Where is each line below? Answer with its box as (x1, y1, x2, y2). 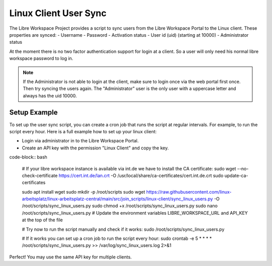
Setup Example (9, 108, 58, 117)
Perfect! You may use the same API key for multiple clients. (9, 254, 132, 260)
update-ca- (224, 172, 249, 179)
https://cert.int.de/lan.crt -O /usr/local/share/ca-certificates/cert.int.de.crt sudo (58, 172, 224, 179)
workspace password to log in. (9, 55, 74, 61)
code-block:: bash (9, 154, 47, 160)
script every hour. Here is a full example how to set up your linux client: (9, 128, 157, 134)
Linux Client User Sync (9, 8, 107, 19)
